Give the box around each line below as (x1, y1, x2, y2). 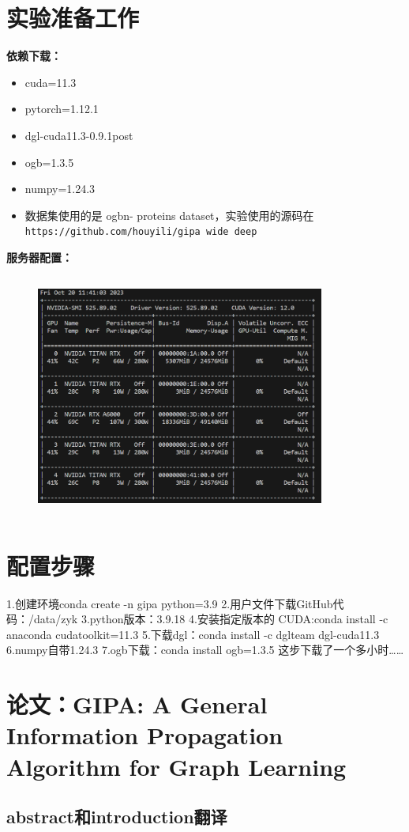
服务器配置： (6, 248, 73, 265)
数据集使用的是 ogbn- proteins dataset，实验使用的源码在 (24, 206, 314, 223)
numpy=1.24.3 (24, 180, 96, 197)
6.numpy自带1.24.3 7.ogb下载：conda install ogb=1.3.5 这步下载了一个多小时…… (6, 641, 404, 658)
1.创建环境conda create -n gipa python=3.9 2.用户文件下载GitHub (6, 595, 333, 611)
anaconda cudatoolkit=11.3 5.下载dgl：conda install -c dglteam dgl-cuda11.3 (6, 626, 380, 642)
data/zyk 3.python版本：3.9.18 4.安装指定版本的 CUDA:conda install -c (33, 611, 388, 627)
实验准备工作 (6, 2, 140, 34)
